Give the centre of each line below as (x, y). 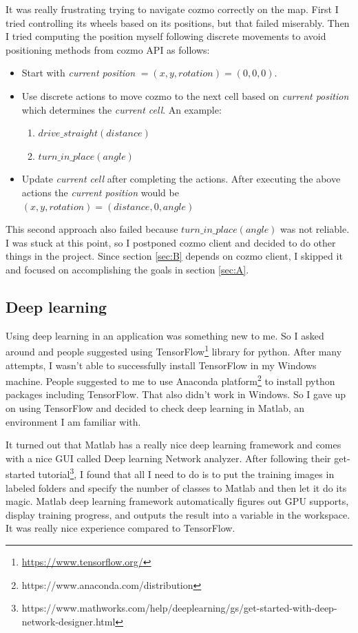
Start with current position (78, 73)
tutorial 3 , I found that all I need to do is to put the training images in (186, 473)
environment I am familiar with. (73, 421)
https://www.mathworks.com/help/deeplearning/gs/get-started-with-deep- (179, 608)
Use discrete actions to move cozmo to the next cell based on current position (185, 95)
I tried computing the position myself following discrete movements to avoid (166, 36)
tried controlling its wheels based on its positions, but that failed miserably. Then (178, 22)
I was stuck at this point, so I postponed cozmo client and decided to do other (171, 242)
